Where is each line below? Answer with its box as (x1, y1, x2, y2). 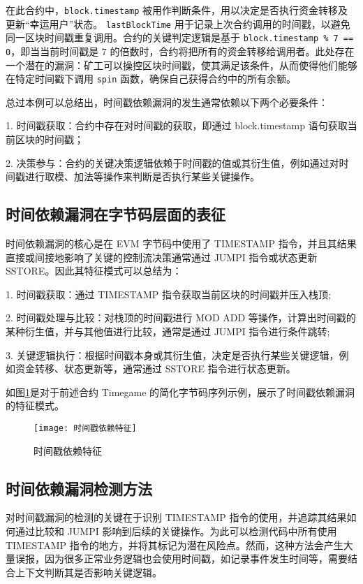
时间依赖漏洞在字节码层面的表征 (6, 203, 225, 225)
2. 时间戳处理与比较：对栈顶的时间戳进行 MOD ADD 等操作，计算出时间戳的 (6, 310, 356, 325)
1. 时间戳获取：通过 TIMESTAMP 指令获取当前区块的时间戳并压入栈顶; (6, 286, 331, 301)
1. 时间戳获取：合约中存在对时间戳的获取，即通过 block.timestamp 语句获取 (6, 118, 348, 133)
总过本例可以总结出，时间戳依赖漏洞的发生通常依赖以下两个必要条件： (6, 94, 328, 109)
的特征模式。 (6, 398, 64, 413)
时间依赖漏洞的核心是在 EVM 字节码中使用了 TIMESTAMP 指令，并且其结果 (6, 236, 357, 251)
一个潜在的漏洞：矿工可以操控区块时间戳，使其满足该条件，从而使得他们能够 (6, 57, 357, 72)
